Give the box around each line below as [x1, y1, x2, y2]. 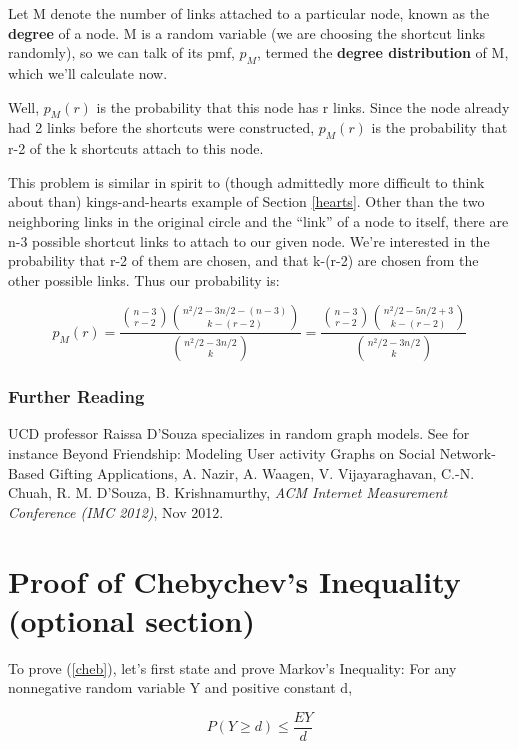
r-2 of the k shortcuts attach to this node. [8, 138, 264, 159]
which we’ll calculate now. [8, 62, 168, 83]
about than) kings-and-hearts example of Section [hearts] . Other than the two [8, 191, 485, 212]
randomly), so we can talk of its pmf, [8, 42, 235, 63]
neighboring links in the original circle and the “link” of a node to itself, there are [8, 210, 509, 231]
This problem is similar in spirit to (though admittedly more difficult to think [8, 171, 485, 192]
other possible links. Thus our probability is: [8, 269, 280, 290]
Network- [439, 443, 496, 464]
